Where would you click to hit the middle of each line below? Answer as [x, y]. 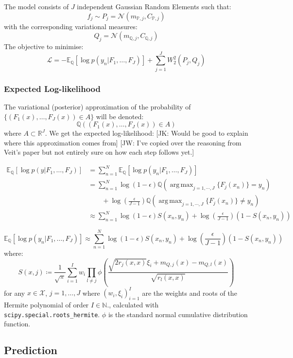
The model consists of [36, 6]
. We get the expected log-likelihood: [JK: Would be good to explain [146, 133]
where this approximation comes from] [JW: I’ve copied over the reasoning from [123, 142]
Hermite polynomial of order [46, 305]
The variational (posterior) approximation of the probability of [97, 106]
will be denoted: [120, 116]
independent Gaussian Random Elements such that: [154, 6]
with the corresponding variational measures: [71, 26]
